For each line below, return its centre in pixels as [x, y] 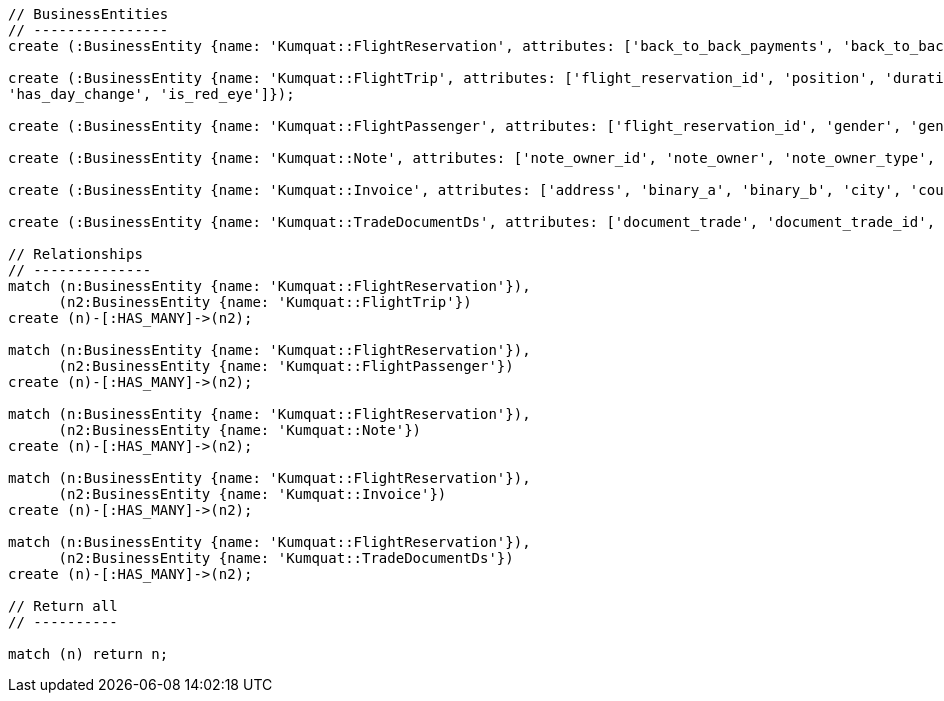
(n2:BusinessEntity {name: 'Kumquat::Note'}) [240, 430]
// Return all [63, 606]
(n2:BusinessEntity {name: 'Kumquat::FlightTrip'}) [265, 302]
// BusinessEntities [88, 14]
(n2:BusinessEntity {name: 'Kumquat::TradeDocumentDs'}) [286, 558]
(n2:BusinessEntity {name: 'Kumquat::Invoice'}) [252, 494]
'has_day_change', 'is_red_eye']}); [151, 94]
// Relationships [75, 254]
